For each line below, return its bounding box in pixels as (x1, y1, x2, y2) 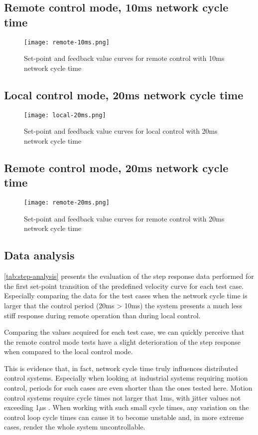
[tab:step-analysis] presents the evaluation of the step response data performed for (4, 271, 254, 281)
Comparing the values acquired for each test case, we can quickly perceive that (4, 327, 245, 337)
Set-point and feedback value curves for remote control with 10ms (24, 53, 225, 63)
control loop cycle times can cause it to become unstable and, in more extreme (4, 412, 244, 422)
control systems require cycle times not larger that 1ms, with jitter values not (4, 392, 241, 403)
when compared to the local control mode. (4, 346, 133, 357)
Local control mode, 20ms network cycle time (4, 87, 244, 102)
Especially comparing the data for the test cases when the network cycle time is (4, 290, 248, 301)
